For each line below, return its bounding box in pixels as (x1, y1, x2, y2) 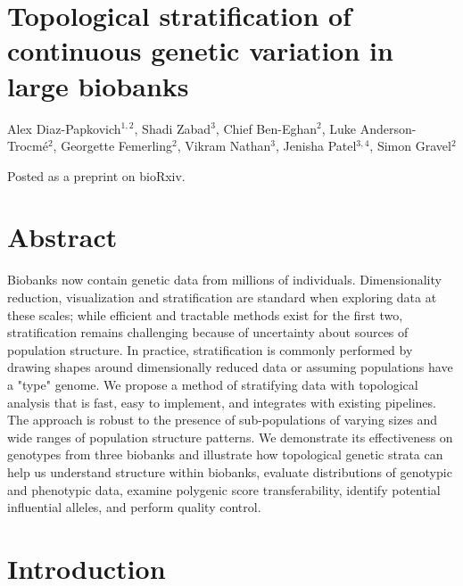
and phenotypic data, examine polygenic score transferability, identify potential (7, 480, 441, 499)
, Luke (321, 119, 357, 137)
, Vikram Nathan (177, 136, 271, 155)
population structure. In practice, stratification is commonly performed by (7, 340, 413, 359)
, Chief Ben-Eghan (215, 119, 318, 137)
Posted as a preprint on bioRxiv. (7, 166, 186, 185)
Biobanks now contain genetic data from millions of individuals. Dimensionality (7, 270, 442, 289)
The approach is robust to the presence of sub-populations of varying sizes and (7, 410, 438, 429)
